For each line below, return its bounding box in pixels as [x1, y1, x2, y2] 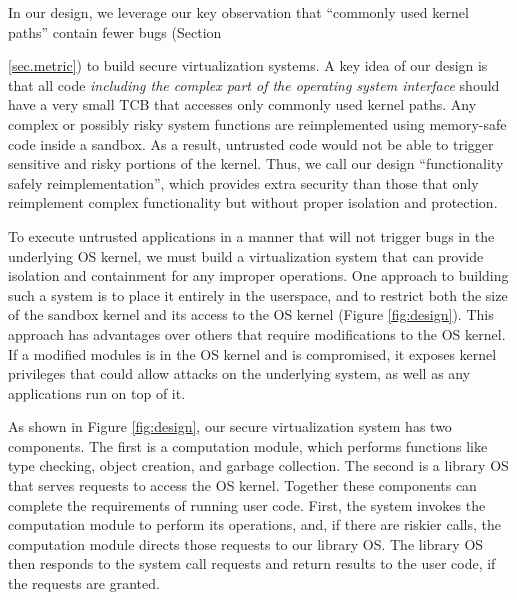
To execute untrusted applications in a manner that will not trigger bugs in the [8, 225, 495, 246]
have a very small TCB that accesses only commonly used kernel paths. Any [8, 94, 477, 115]
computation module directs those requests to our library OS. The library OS [8, 533, 484, 554]
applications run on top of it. [8, 382, 186, 403]
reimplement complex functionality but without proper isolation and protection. [8, 192, 498, 213]
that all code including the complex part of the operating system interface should [8, 74, 500, 95]
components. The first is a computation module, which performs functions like [8, 435, 488, 456]
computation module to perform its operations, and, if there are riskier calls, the [8, 514, 501, 535]
